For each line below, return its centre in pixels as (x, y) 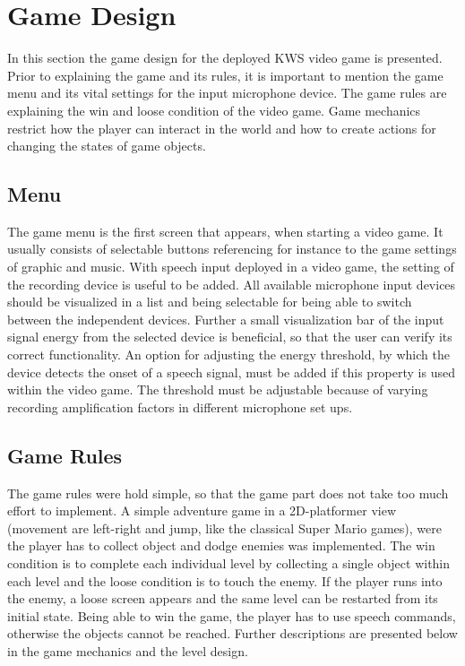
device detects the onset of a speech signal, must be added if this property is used (231, 372)
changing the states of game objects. (107, 146)
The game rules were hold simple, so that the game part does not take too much (228, 493)
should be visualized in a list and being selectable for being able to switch (210, 302)
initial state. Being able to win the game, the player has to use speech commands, (232, 615)
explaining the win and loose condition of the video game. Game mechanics (214, 110)
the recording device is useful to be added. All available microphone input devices (232, 284)
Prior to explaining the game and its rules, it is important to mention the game (225, 75)
